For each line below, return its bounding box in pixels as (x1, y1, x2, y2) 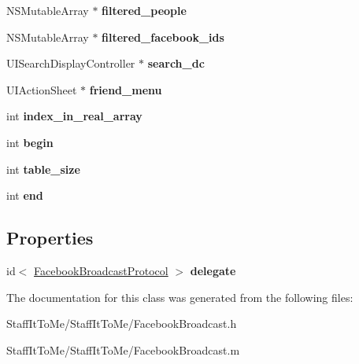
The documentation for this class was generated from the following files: (6, 289, 353, 305)
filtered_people (102, 2, 187, 18)
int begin (6, 134, 54, 150)
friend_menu (89, 81, 162, 97)
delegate (190, 262, 236, 278)
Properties (6, 226, 94, 250)
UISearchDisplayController (6, 55, 135, 72)
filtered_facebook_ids (102, 28, 224, 45)
